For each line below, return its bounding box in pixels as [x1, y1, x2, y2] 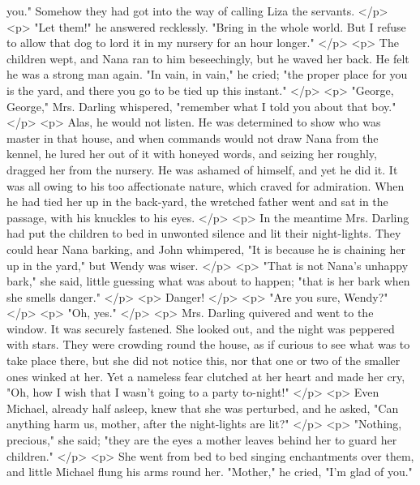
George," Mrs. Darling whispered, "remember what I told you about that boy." [6, 97, 396, 114]
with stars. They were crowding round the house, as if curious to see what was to [6, 336, 410, 353]
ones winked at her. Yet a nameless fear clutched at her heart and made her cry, [6, 367, 405, 384]
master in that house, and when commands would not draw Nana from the [6, 129, 379, 146]
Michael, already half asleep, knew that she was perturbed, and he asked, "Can [6, 399, 399, 416]
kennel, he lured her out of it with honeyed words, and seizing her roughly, [6, 145, 377, 162]
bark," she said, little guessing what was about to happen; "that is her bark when [6, 273, 410, 290]
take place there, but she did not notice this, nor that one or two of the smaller [6, 352, 401, 369]
